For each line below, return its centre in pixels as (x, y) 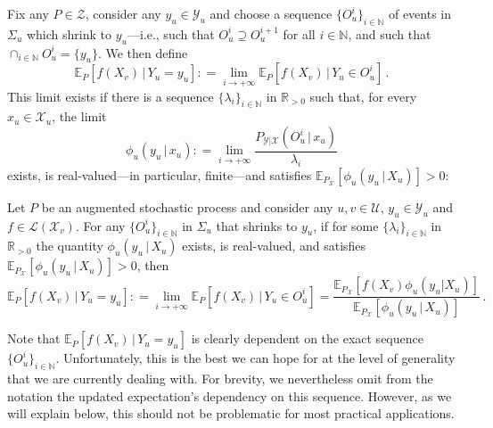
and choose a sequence (271, 13)
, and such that (390, 33)
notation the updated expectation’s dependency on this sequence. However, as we (230, 395)
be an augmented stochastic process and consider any (187, 206)
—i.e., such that (171, 33)
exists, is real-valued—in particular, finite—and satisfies (160, 174)
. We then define (143, 52)
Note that (34, 338)
